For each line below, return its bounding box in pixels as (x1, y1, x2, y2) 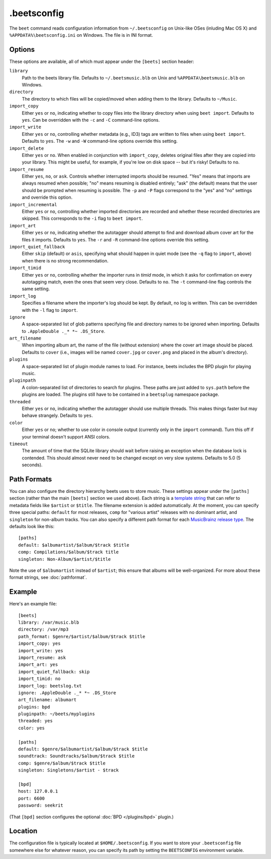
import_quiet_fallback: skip (18, 669, 90, 674)
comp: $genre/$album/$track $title (18, 760, 106, 766)
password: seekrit (18, 803, 64, 808)
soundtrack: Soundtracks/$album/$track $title (18, 753, 135, 759)
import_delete (9, 145, 44, 151)
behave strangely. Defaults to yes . (22, 412, 93, 418)
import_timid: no (18, 676, 61, 681)
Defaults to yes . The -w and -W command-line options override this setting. (22, 138, 178, 144)
